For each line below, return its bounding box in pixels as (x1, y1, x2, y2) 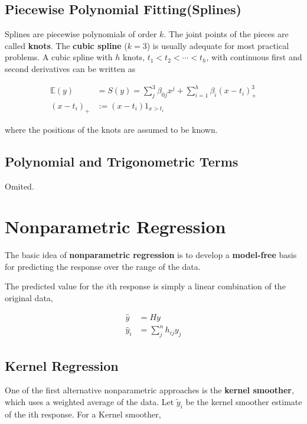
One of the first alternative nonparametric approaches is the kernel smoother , (5, 384, 294, 396)
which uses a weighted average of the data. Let (5, 396, 174, 407)
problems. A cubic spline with (5, 51, 113, 63)
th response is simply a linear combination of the (109, 280, 286, 292)
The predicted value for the (5, 280, 104, 292)
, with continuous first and (206, 51, 302, 63)
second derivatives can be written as (5, 62, 136, 74)
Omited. (5, 180, 34, 192)
